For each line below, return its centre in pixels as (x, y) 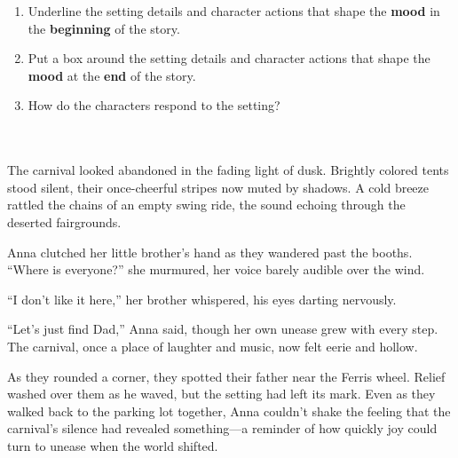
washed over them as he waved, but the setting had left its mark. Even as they (221, 394)
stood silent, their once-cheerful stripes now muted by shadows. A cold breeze (218, 187)
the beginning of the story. (104, 28)
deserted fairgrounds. (64, 221)
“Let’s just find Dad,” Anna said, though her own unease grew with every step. (223, 329)
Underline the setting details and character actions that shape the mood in (234, 11)
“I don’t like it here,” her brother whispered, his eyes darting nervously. (202, 299)
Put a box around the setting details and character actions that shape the (229, 58)
